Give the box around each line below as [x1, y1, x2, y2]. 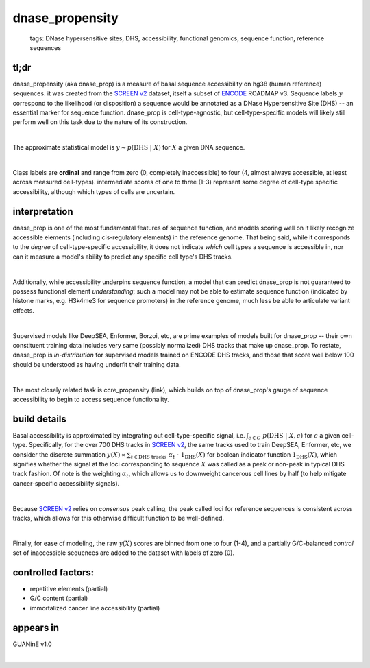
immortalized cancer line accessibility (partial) [29, 604, 160, 612]
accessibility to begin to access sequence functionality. [12, 395, 169, 403]
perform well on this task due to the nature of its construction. [12, 118, 188, 126]
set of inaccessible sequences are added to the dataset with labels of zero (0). [12, 549, 235, 557]
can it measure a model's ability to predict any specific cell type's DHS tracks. [12, 252, 233, 261]
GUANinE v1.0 [12, 640, 52, 648]
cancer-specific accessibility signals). [12, 479, 120, 487]
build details [12, 413, 66, 425]
